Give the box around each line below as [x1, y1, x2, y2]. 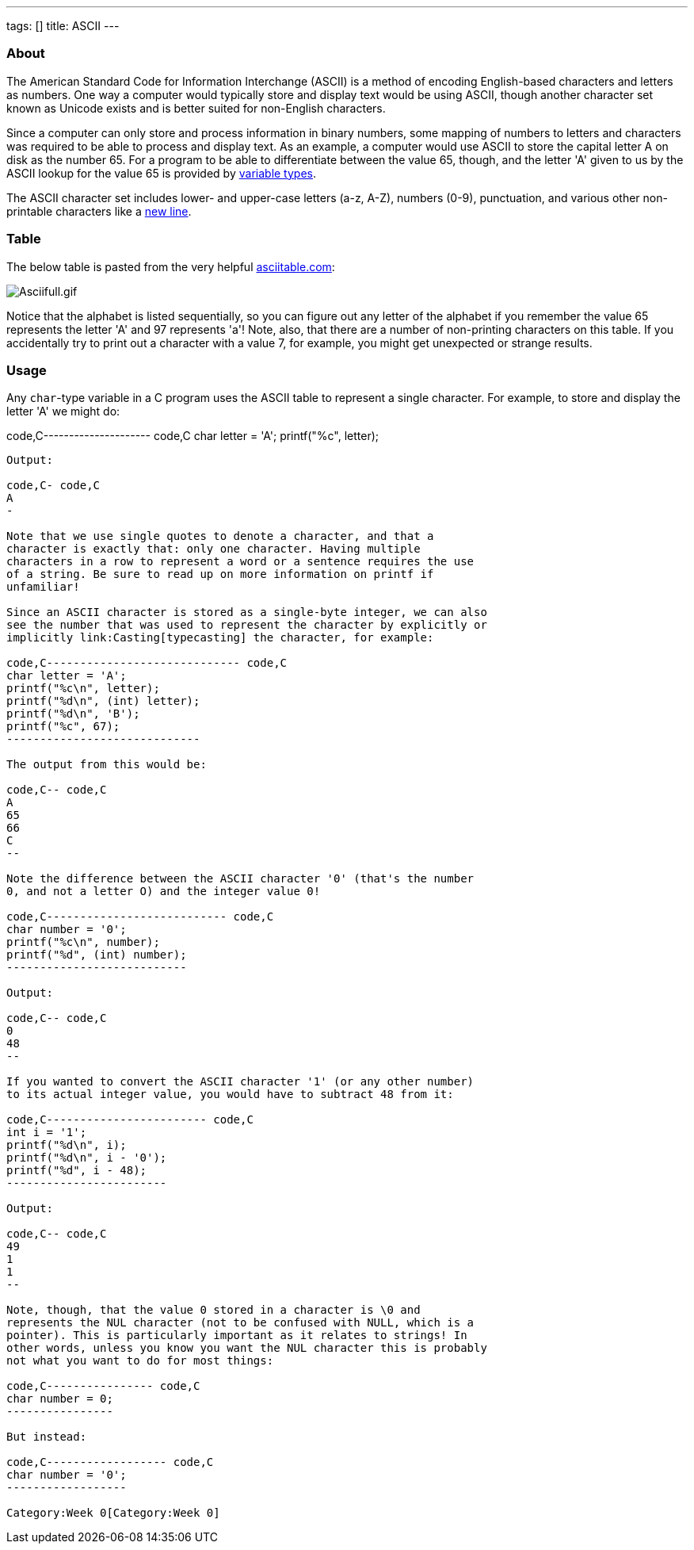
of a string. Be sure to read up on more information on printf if [6, 568, 434, 581]
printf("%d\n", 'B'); [6, 707, 140, 721]
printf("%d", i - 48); [6, 1164, 147, 1177]
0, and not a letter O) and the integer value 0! [6, 885, 321, 898]
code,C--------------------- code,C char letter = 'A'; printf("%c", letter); [6, 429, 379, 443]
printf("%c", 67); [6, 720, 120, 733]
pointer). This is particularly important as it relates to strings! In [6, 1329, 467, 1342]
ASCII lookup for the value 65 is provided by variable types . [6, 166, 317, 180]
